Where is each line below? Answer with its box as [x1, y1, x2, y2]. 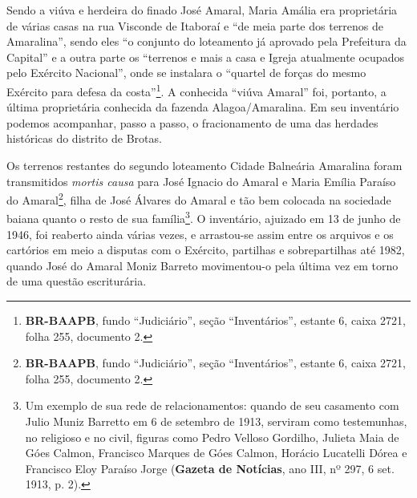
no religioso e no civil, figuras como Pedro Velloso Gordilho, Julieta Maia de [25, 428, 399, 445]
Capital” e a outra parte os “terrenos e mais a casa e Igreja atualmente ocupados [6, 48, 404, 65]
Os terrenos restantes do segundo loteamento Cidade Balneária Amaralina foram [6, 157, 403, 173]
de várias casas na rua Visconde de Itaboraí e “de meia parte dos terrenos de [6, 17, 384, 34]
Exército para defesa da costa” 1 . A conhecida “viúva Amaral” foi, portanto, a [6, 80, 387, 99]
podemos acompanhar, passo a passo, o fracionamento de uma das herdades [6, 114, 379, 131]
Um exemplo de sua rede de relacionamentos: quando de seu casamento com [25, 397, 399, 414]
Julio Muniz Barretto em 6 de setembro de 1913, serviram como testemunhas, [25, 413, 407, 430]
